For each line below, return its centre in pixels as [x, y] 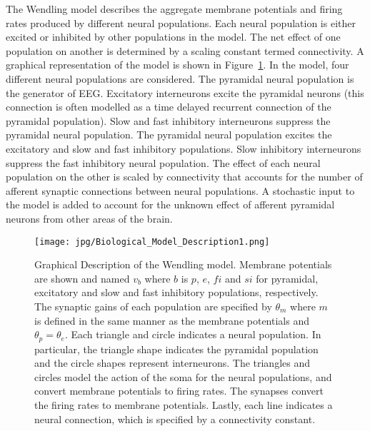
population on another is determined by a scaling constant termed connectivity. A [185, 50]
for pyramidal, [287, 278]
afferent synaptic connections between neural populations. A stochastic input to [180, 190]
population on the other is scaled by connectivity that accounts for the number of [184, 177]
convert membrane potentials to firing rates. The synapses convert [179, 391]
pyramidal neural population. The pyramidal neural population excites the [169, 135]
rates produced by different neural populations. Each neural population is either [181, 22]
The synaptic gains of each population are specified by [153, 306]
